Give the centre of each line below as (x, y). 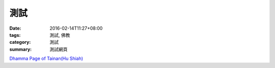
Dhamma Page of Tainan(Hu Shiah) (46, 58)
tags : (15, 35)
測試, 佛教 (60, 35)
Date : (15, 28)
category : (20, 42)
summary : (21, 49)
